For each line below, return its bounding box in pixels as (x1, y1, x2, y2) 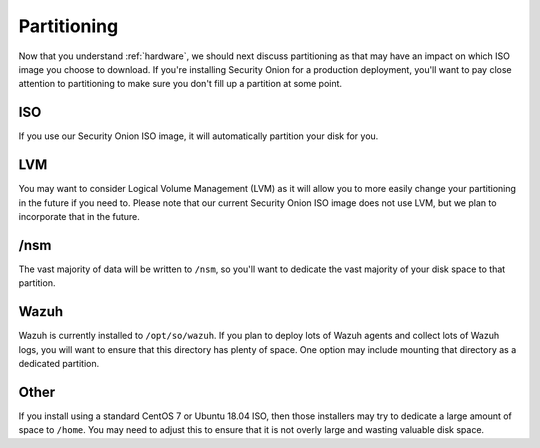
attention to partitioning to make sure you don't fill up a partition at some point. (18, 78, 343, 90)
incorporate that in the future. (18, 210, 140, 222)
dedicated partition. (18, 357, 100, 369)
